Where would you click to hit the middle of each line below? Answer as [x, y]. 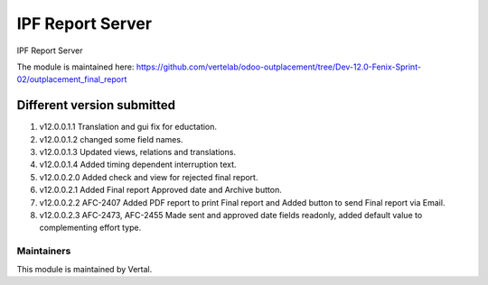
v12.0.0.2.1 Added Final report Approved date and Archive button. [160, 190]
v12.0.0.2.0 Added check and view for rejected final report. [149, 177]
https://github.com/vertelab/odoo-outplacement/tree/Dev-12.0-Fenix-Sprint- [279, 67]
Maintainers [44, 251]
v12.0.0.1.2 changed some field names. [111, 139]
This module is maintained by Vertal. [84, 269]
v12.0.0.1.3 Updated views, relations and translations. [138, 152]
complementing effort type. [90, 228]
